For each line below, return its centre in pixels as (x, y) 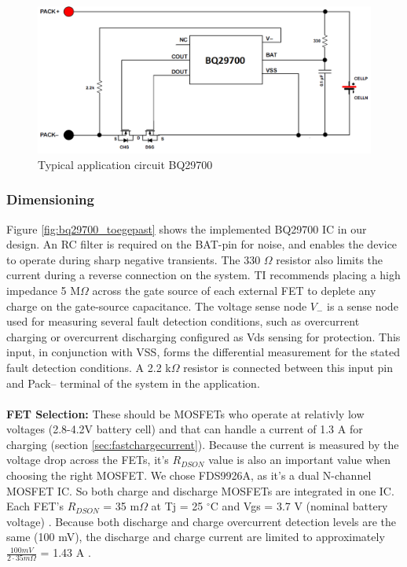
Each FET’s (35, 506)
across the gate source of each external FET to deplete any (234, 290)
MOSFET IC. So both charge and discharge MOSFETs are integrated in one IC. (200, 490)
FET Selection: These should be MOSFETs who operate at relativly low (185, 413)
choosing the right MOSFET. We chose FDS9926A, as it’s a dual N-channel (189, 475)
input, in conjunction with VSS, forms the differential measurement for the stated (203, 352)
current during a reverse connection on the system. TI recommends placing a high (203, 275)
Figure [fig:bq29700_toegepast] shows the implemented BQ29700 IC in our (187, 228)
